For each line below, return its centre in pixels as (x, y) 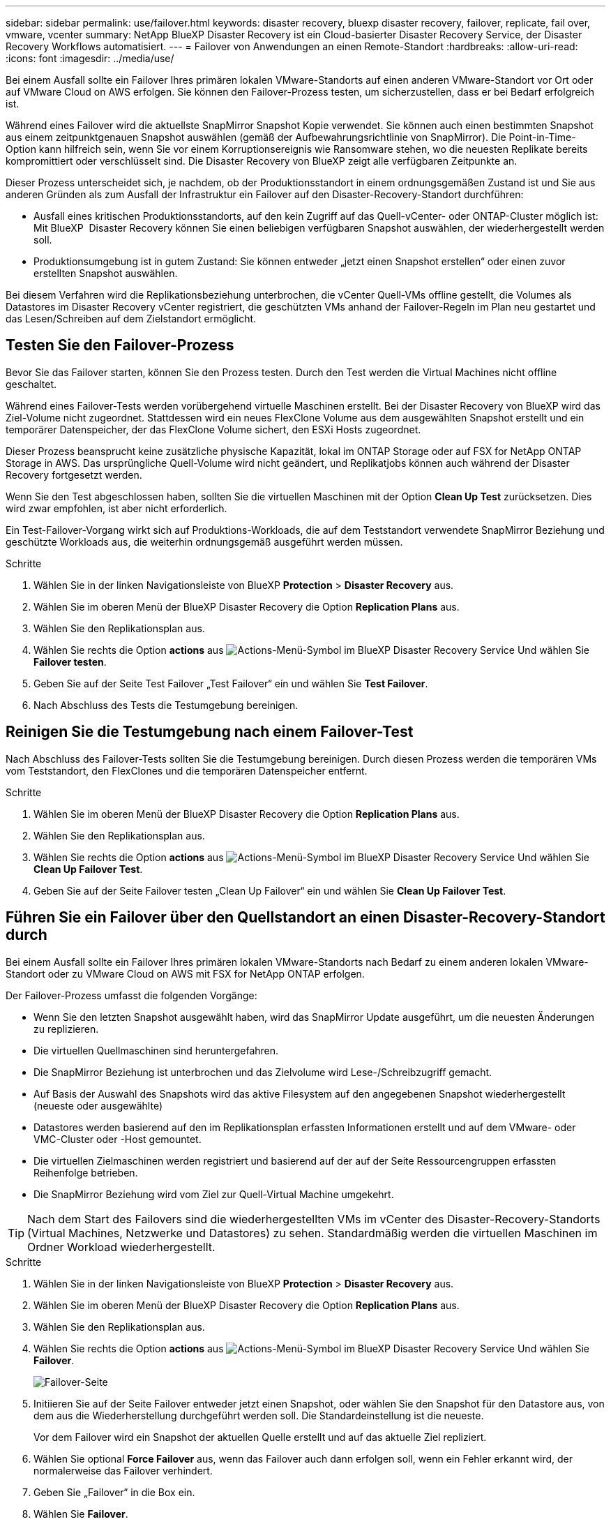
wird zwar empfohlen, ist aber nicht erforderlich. (116, 508)
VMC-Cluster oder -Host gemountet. (118, 1139)
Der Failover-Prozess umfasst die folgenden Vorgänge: (131, 995)
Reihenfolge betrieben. (86, 1172)
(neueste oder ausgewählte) (98, 1105)
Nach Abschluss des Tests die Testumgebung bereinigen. (166, 705)
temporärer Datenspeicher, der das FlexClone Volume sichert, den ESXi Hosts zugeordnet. (213, 429)
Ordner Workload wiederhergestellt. (121, 1247)
